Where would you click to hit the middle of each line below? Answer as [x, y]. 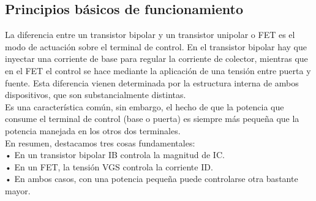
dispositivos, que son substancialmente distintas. [96, 95]
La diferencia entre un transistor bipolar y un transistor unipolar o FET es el [150, 35]
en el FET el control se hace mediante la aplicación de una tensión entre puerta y [158, 70]
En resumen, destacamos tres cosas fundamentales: [100, 142]
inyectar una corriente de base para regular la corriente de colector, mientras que [156, 59]
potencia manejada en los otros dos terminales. [93, 130]
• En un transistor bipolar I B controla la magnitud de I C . [115, 155]
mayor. [18, 190]
